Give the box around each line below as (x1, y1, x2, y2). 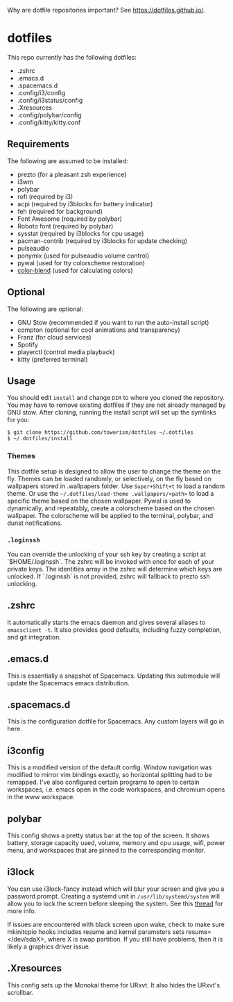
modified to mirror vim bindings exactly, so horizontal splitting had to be (7, 771, 213, 779)
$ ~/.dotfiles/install (7, 435, 73, 442)
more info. (7, 906, 37, 915)
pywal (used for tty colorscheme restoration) (17, 258, 146, 267)
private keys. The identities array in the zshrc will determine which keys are (7, 565, 223, 573)
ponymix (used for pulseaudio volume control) (17, 251, 150, 260)
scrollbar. (7, 988, 34, 996)
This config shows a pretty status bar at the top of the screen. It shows (7, 831, 210, 840)
